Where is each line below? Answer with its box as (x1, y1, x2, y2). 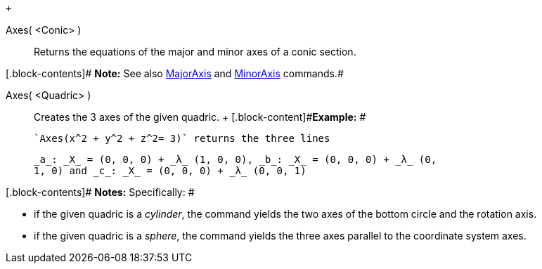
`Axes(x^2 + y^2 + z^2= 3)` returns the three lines (34, 133, 330, 144)
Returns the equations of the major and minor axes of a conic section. (34, 46, 356, 58)
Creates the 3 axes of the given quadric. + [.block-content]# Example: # (34, 111, 366, 123)
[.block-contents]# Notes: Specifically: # (6, 186, 195, 198)
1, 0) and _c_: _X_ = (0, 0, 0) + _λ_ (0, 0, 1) (34, 165, 307, 176)
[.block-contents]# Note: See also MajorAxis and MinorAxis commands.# (6, 67, 344, 79)
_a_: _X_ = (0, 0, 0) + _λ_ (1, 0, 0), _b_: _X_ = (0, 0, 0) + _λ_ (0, (34, 154, 437, 165)
